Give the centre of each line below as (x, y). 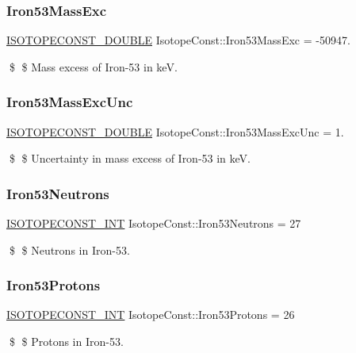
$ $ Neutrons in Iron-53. (69, 249)
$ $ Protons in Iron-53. (66, 341)
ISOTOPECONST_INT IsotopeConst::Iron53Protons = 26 (151, 315)
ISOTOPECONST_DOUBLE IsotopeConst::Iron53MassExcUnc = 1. (175, 131)
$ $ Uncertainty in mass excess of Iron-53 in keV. (130, 158)
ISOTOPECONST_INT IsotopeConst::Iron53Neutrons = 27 (154, 223)
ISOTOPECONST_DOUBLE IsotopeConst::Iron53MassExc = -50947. (178, 40)
